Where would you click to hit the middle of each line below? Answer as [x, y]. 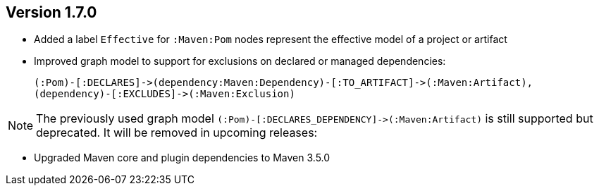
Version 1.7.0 [51, 12]
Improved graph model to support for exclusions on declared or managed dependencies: [240, 61]
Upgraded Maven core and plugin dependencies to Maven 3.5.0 [182, 158]
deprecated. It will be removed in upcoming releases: [177, 133]
